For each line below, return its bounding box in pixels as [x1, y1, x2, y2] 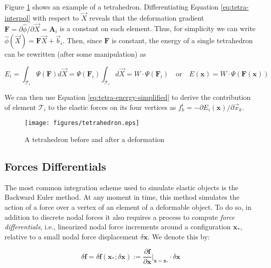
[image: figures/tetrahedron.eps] [25, 119, 140, 127]
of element [5, 101, 36, 112]
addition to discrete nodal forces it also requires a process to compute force [5, 211, 235, 222]
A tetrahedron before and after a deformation [25, 134, 165, 145]
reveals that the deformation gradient [89, 12, 204, 23]
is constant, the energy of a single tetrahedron [111, 35, 253, 46]
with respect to [33, 12, 79, 23]
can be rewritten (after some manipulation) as [5, 49, 146, 59]
